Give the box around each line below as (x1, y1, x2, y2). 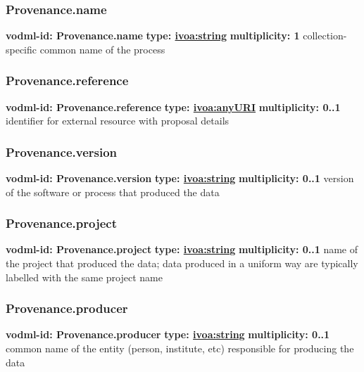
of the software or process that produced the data (6, 184, 220, 199)
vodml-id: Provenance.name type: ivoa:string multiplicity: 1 (6, 28, 300, 43)
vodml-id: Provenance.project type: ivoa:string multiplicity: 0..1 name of (6, 242, 358, 257)
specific (6, 41, 37, 56)
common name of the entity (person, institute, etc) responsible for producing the (6, 341, 354, 356)
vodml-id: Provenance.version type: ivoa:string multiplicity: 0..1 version (6, 171, 354, 186)
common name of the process (39, 41, 165, 56)
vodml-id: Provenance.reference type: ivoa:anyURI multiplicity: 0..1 (6, 99, 341, 114)
